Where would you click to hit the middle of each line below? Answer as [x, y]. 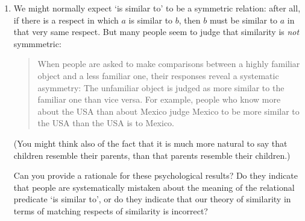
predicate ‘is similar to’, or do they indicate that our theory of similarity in [152, 199]
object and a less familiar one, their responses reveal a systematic [158, 75]
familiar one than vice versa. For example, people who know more [159, 99]
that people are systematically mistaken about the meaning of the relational [154, 187]
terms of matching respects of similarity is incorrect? [111, 210]
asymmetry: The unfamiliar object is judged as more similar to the [161, 87]
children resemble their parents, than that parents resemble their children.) [152, 155]
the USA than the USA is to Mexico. [106, 123]
